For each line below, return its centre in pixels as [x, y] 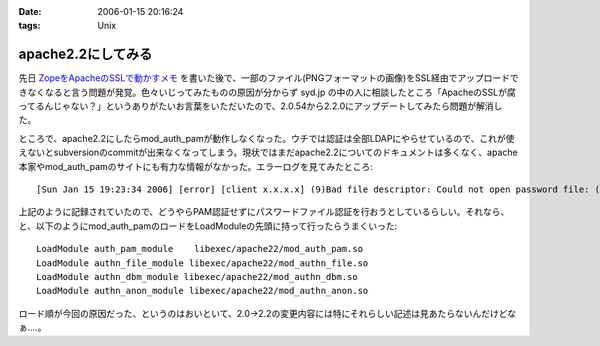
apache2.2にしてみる [85, 54]
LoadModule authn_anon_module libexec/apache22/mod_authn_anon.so [202, 291]
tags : [29, 26]
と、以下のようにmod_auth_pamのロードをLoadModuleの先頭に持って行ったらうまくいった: [208, 226]
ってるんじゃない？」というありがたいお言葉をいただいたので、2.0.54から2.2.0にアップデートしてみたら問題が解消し [260, 106]
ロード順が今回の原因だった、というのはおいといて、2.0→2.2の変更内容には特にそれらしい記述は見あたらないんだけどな [267, 313]
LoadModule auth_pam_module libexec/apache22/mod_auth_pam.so [200, 249]
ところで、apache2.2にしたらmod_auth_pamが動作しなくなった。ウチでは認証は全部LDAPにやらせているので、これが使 [266, 138]
